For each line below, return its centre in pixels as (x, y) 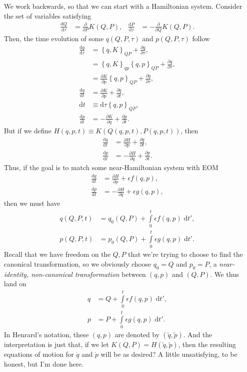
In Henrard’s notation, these (46, 335)
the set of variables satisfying (48, 15)
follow (201, 38)
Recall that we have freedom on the (57, 254)
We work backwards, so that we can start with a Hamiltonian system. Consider (123, 6)
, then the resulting (207, 344)
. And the (198, 335)
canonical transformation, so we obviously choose (78, 263)
